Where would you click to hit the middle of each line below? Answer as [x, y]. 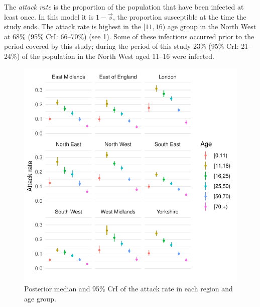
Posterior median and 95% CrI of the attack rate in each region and [128, 289]
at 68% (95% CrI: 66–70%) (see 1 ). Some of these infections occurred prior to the [129, 36]
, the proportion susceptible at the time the [179, 16]
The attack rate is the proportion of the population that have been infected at [124, 7]
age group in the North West [212, 26]
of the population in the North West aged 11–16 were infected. [118, 56]
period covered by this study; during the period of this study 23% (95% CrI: [121, 46]
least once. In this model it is [49, 16]
